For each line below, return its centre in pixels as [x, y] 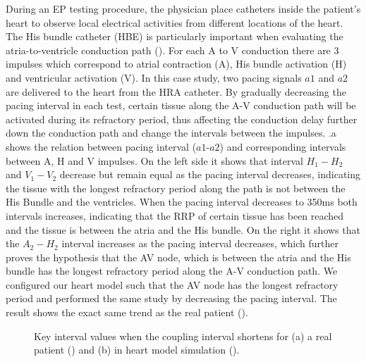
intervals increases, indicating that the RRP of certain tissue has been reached [175, 215]
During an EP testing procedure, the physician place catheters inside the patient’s [183, 8]
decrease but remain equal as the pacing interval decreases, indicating [210, 174]
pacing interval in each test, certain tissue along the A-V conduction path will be [181, 105]
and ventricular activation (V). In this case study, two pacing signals [154, 77]
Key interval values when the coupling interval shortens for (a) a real [183, 336]
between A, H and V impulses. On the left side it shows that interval [154, 160]
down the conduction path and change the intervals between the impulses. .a [171, 133]
